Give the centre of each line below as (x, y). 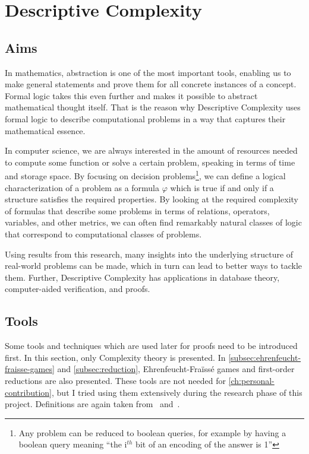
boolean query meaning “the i (73, 444)
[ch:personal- (251, 380)
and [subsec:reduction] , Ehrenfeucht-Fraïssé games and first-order (176, 369)
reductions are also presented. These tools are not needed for (115, 380)
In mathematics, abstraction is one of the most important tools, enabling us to (148, 72)
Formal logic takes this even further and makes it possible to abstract (131, 95)
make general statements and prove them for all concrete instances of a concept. (151, 84)
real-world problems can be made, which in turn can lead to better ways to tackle (154, 266)
